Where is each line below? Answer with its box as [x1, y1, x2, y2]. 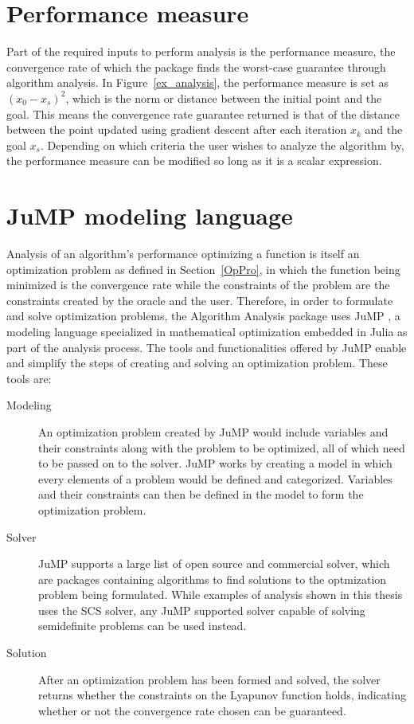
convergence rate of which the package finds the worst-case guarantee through [6, 58, 386, 75]
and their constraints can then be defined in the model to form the [38, 486, 364, 503]
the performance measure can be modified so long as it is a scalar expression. [6, 152, 382, 169]
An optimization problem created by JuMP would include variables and [38, 423, 389, 440]
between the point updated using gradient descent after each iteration [6, 121, 347, 138]
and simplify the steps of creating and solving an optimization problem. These [6, 354, 388, 371]
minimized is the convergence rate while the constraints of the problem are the [6, 276, 390, 293]
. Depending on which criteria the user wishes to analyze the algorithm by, [40, 136, 404, 153]
